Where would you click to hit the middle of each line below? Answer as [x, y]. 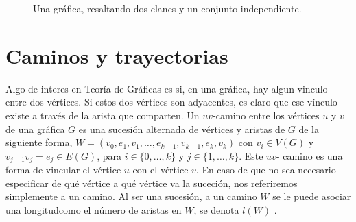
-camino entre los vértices [266, 115]
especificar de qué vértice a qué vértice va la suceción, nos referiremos [152, 183]
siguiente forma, [39, 142]
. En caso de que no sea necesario [266, 170]
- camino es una [309, 155]
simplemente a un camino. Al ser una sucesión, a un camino [131, 196]
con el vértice [161, 170]
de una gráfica [35, 128]
